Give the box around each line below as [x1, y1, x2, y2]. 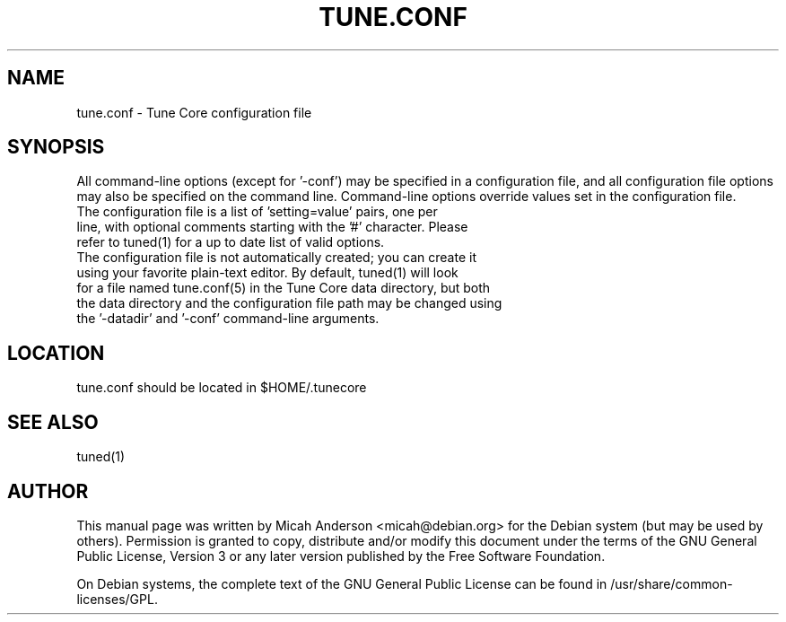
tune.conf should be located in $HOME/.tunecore [76, 380, 367, 396]
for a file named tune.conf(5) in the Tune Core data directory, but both [76, 280, 491, 296]
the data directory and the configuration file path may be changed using [76, 295, 502, 311]
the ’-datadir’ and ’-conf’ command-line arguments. [76, 311, 380, 327]
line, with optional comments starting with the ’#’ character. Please [76, 219, 468, 235]
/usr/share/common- [610, 575, 733, 591]
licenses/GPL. [76, 591, 158, 607]
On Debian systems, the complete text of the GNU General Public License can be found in [76, 575, 607, 591]
